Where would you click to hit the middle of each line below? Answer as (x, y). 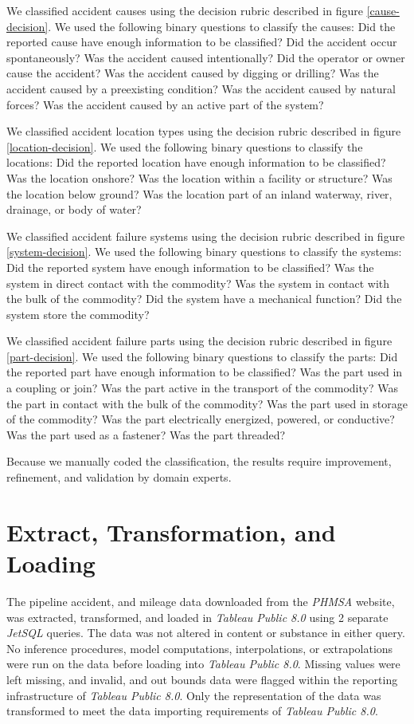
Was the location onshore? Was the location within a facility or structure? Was (199, 177)
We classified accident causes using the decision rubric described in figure (185, 10)
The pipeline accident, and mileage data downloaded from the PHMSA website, (201, 601)
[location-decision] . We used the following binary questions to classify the (185, 146)
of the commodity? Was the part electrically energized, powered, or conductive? (201, 419)
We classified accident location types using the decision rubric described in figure (204, 131)
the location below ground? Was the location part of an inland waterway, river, (199, 193)
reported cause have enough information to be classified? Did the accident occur (202, 42)
